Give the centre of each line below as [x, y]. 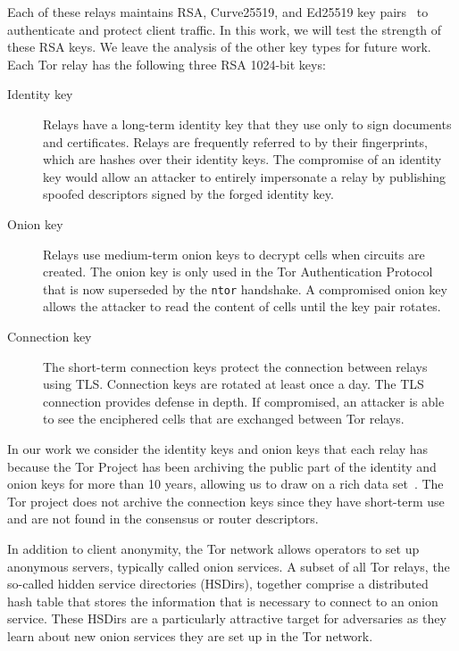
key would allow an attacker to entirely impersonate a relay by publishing [245, 176]
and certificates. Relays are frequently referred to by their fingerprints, [235, 141]
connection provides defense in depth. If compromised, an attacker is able [244, 401]
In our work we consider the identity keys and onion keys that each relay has [217, 448]
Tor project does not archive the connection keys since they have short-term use [226, 501]
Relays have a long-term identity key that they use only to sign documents [247, 124]
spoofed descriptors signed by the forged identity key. [188, 194]
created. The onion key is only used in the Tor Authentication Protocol [238, 272]
